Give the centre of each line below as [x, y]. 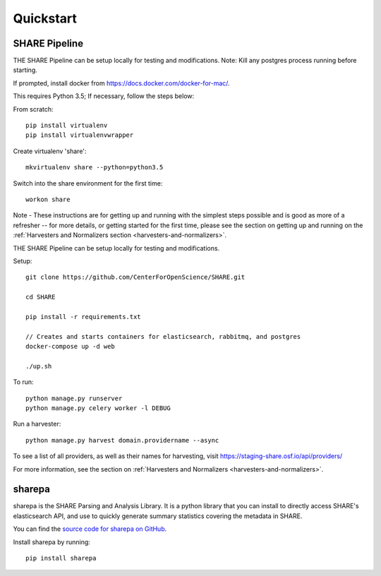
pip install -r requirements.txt [83, 317]
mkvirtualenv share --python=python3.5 [95, 167]
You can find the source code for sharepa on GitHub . [90, 529]
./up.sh [39, 366]
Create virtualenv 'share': [50, 151]
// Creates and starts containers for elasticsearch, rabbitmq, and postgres [163, 336]
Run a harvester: [37, 424]
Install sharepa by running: [52, 542]
